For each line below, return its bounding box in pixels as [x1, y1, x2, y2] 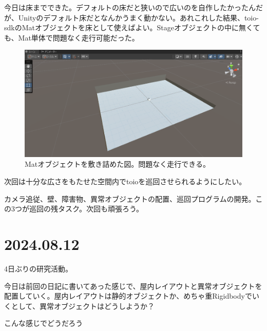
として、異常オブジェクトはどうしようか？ [11, 300, 155, 311]
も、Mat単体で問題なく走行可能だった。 [4, 32, 139, 43]
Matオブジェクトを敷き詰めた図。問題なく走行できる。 [25, 159, 211, 169]
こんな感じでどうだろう [4, 318, 83, 328]
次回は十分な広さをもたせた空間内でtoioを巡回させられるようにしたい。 [4, 176, 246, 187]
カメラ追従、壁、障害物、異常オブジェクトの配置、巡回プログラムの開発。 [4, 193, 256, 204]
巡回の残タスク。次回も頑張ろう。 [29, 203, 144, 214]
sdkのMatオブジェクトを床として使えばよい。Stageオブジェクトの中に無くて [4, 22, 260, 33]
